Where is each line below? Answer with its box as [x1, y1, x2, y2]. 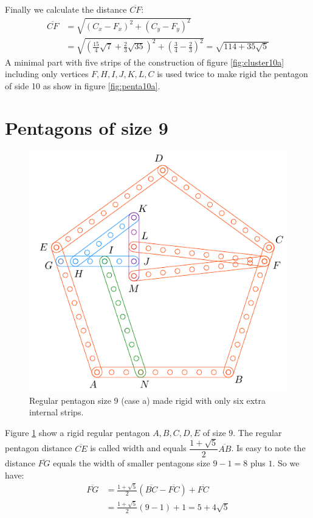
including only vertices [5, 67, 89, 80]
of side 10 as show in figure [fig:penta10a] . [5, 79, 160, 92]
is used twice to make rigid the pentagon [157, 67, 308, 80]
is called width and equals [90, 441, 187, 454]
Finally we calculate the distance [5, 3, 127, 15]
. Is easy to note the [231, 441, 306, 454]
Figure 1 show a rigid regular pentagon [5, 426, 150, 438]
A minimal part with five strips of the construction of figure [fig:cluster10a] [5, 55, 284, 68]
